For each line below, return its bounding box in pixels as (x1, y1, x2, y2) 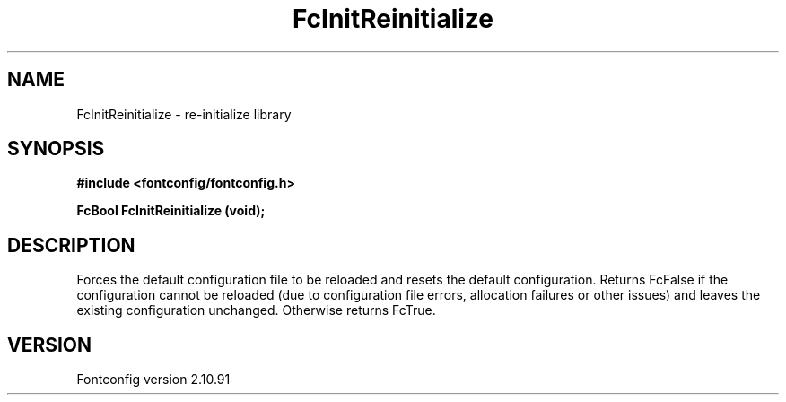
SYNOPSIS (7, 137, 105, 161)
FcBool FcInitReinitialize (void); (76, 203, 266, 219)
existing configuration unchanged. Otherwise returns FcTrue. (76, 302, 436, 319)
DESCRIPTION (7, 233, 135, 257)
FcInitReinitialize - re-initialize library (76, 106, 292, 122)
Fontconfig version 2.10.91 (76, 371, 231, 388)
